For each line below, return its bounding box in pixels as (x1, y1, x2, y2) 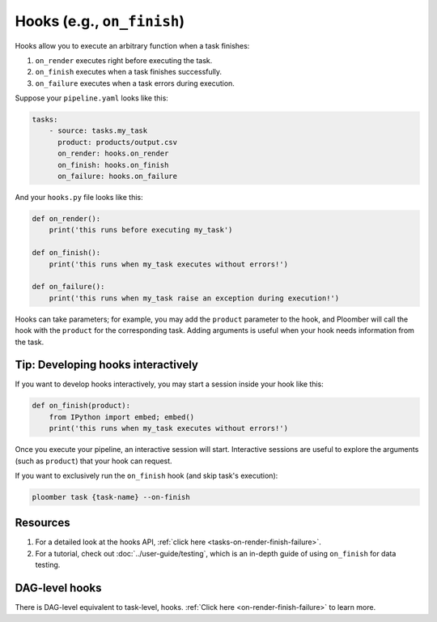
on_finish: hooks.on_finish (57, 160, 169, 169)
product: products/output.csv (57, 138, 178, 147)
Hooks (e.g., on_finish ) (15, 12, 185, 30)
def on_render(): (32, 215, 101, 224)
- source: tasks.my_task (49, 126, 148, 135)
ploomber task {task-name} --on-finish (32, 492, 190, 501)
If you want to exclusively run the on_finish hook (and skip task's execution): (15, 471, 278, 480)
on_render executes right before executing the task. (35, 55, 213, 65)
